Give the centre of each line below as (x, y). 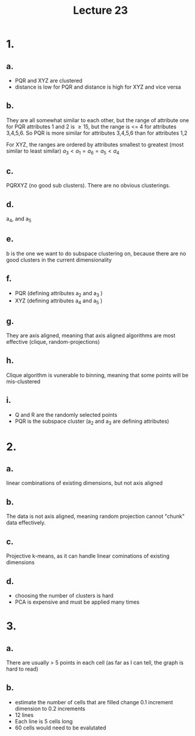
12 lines (24, 715)
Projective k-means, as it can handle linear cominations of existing (88, 556)
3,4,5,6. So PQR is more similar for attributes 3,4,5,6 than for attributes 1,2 (97, 133)
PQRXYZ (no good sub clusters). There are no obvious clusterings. (88, 186)
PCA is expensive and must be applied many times (77, 602)
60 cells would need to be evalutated (60, 728)
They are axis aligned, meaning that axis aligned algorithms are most (91, 335)
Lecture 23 (100, 10)
